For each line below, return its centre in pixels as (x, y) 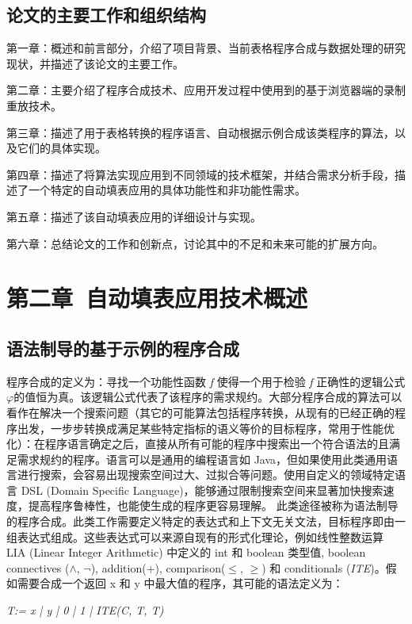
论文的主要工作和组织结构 (106, 15)
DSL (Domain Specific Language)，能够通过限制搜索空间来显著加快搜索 (202, 490)
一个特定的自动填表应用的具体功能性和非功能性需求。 (167, 190)
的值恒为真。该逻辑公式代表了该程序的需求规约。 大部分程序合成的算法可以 (208, 397)
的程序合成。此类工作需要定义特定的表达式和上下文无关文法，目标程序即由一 (206, 521)
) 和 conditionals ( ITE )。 (324, 567)
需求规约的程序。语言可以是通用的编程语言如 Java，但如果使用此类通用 (202, 459)
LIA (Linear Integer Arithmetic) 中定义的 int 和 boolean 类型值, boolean (186, 552)
